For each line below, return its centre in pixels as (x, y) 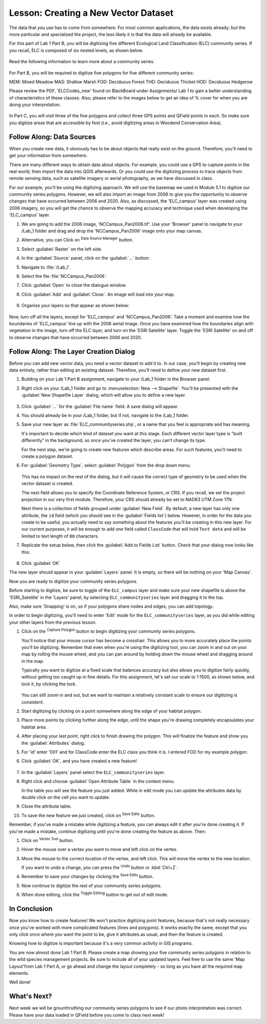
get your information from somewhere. (48, 156)
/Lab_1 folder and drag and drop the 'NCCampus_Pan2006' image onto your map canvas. (112, 231)
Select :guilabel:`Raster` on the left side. (62, 249)
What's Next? (31, 996)
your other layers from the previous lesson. (53, 622)
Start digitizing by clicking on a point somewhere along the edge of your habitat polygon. (112, 711)
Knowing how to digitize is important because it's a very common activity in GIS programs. (101, 943)
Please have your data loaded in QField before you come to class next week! (87, 1015)
